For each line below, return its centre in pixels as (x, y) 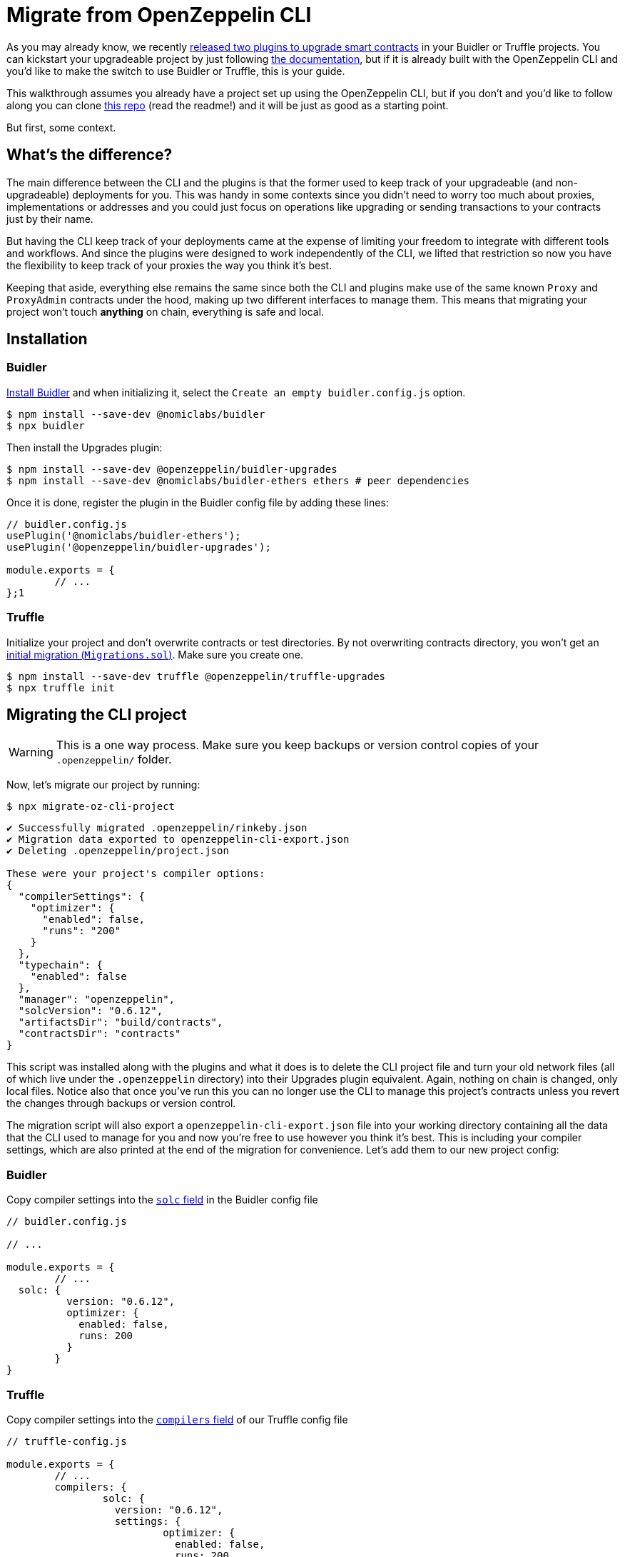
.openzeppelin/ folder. (114, 760)
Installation (47, 339)
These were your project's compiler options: (136, 874)
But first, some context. (61, 127)
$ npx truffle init (61, 687)
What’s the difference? (90, 155)
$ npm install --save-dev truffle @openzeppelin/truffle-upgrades (196, 676)
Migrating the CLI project (97, 714)
